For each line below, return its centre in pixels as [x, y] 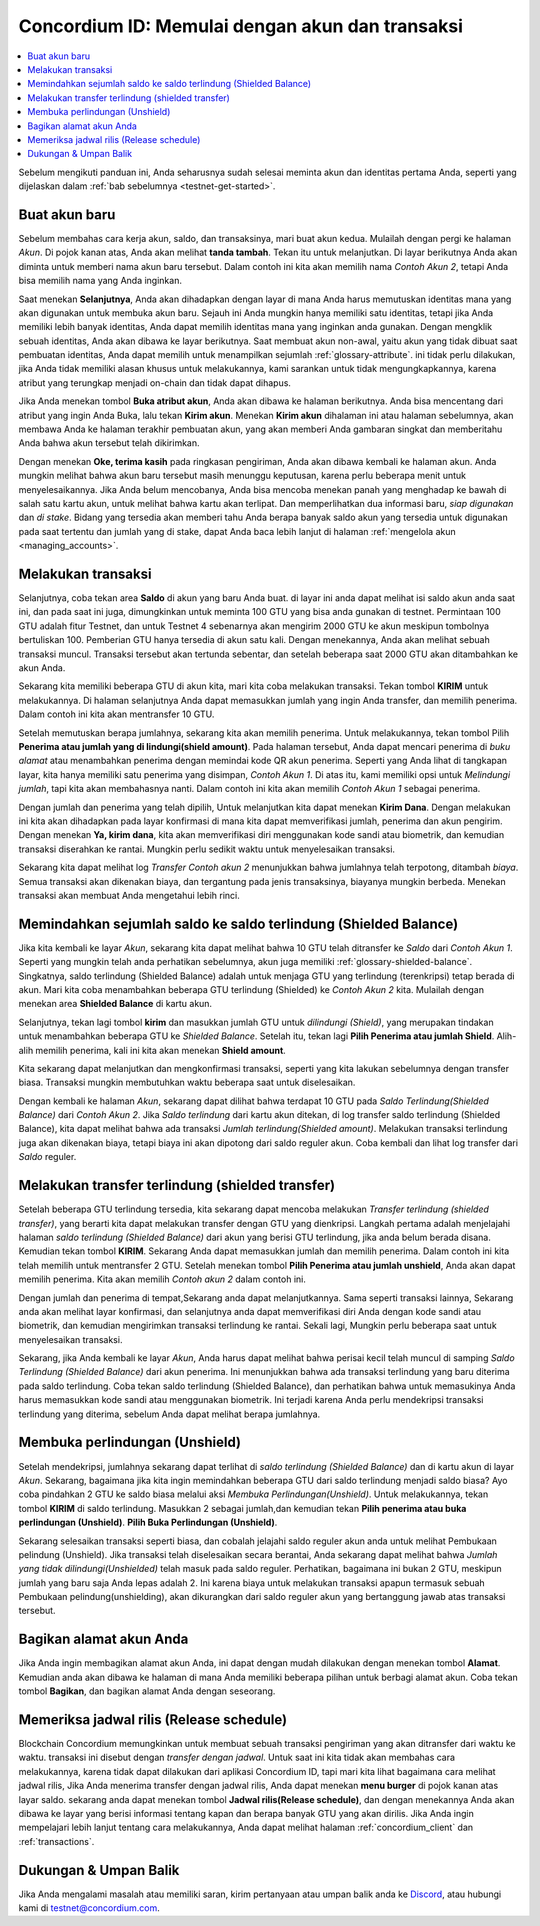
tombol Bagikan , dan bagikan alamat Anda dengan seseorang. [147, 1691]
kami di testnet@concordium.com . [89, 1908]
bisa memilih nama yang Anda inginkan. [100, 281]
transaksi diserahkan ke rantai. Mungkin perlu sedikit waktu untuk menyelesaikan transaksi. [206, 849]
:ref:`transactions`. [56, 1841]
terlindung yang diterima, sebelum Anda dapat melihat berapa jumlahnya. [169, 1414]
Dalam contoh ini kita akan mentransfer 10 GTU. [116, 714]
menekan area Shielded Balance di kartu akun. [115, 1004]
